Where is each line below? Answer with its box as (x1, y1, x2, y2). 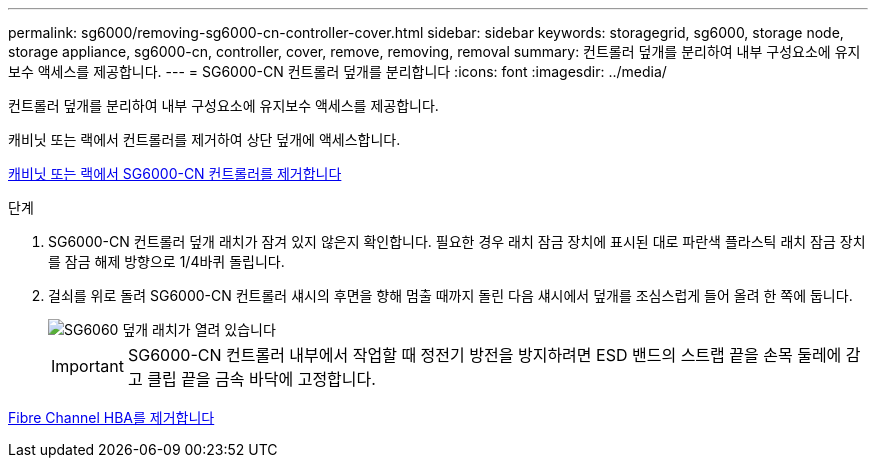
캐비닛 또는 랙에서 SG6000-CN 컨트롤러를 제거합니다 (8, 165, 342, 182)
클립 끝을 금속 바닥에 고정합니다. (147, 369, 376, 389)
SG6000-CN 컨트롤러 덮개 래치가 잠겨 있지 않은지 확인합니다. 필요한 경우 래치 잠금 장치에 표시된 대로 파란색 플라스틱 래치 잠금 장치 (48, 233, 866, 250)
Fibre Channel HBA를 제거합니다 (8, 409, 215, 426)
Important (51, 356, 124, 376)
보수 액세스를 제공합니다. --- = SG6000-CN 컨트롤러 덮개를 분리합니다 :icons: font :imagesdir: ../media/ (8, 63, 667, 80)
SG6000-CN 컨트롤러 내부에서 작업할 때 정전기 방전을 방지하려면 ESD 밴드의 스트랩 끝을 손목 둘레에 (127, 345, 842, 365)
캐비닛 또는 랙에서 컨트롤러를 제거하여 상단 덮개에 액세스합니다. (8, 131, 401, 148)
